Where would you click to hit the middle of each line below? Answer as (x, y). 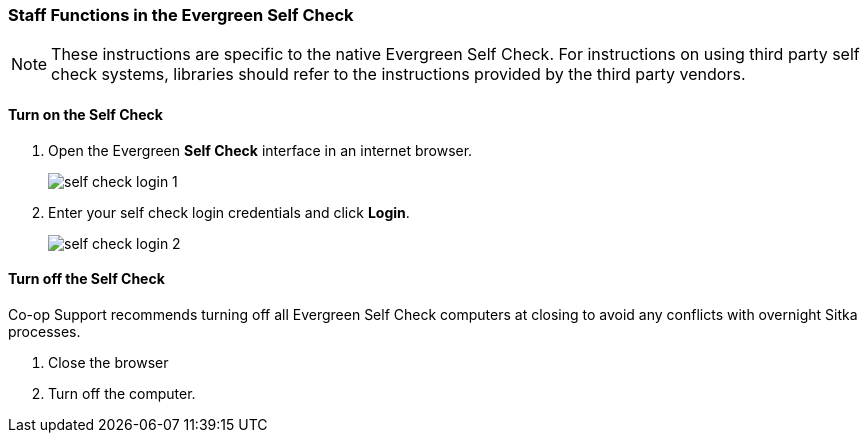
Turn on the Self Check (85, 114)
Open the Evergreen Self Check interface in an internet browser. (260, 150)
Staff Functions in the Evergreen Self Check (181, 15)
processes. (44, 331)
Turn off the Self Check (86, 279)
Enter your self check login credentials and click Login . (229, 212)
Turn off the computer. (122, 393)
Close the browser (108, 362)
